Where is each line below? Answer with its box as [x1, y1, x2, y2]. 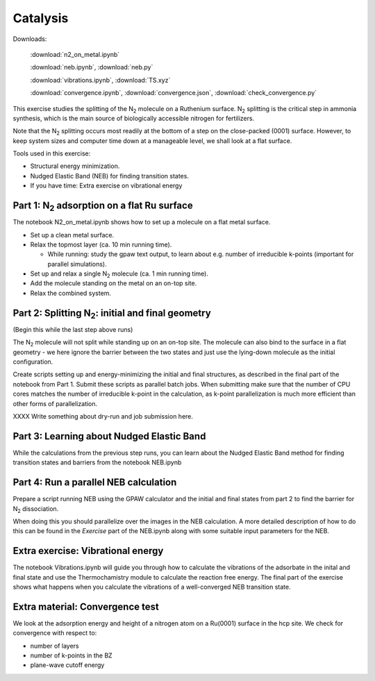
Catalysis [12, 10, 69, 26]
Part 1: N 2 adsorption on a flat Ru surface [12, 200, 194, 213]
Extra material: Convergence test [12, 600, 159, 612]
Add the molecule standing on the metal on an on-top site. [30, 279, 197, 287]
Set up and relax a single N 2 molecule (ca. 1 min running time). [30, 269, 208, 279]
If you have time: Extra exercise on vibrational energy [30, 181, 183, 190]
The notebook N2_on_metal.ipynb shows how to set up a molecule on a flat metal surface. [12, 218, 271, 226]
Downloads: [12, 35, 47, 43]
